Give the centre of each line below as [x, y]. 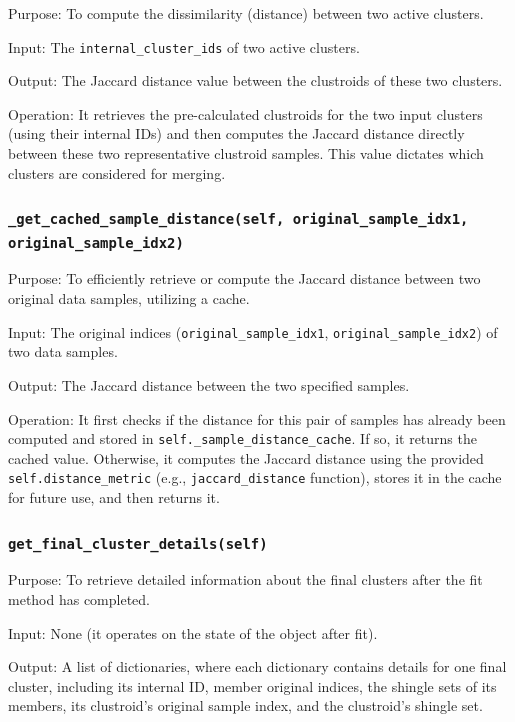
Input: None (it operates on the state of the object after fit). [193, 632]
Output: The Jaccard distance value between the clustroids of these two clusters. [255, 80]
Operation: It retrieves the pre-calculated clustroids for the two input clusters [245, 113]
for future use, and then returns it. [114, 497]
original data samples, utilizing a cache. [129, 298]
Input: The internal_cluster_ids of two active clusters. [184, 46]
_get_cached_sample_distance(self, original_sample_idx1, [238, 219]
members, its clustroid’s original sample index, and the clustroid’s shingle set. [245, 705]
